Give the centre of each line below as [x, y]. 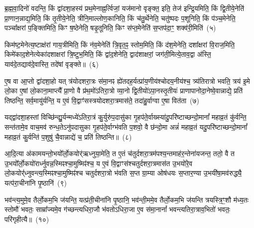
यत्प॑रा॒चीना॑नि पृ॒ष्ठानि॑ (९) [36, 182]
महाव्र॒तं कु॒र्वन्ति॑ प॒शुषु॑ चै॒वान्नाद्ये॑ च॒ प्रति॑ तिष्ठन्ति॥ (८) [68, 136]
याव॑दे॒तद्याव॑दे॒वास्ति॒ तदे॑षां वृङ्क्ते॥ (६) [52, 64]
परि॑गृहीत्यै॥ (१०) [27, 219]
